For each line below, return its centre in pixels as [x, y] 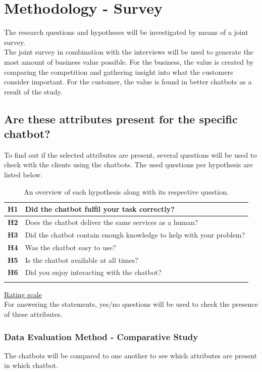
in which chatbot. [31, 365]
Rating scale [23, 294]
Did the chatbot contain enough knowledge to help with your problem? [135, 234]
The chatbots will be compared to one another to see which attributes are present [130, 355]
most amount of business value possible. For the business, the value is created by [129, 61]
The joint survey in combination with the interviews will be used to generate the [129, 52]
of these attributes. [33, 314]
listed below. [23, 175]
